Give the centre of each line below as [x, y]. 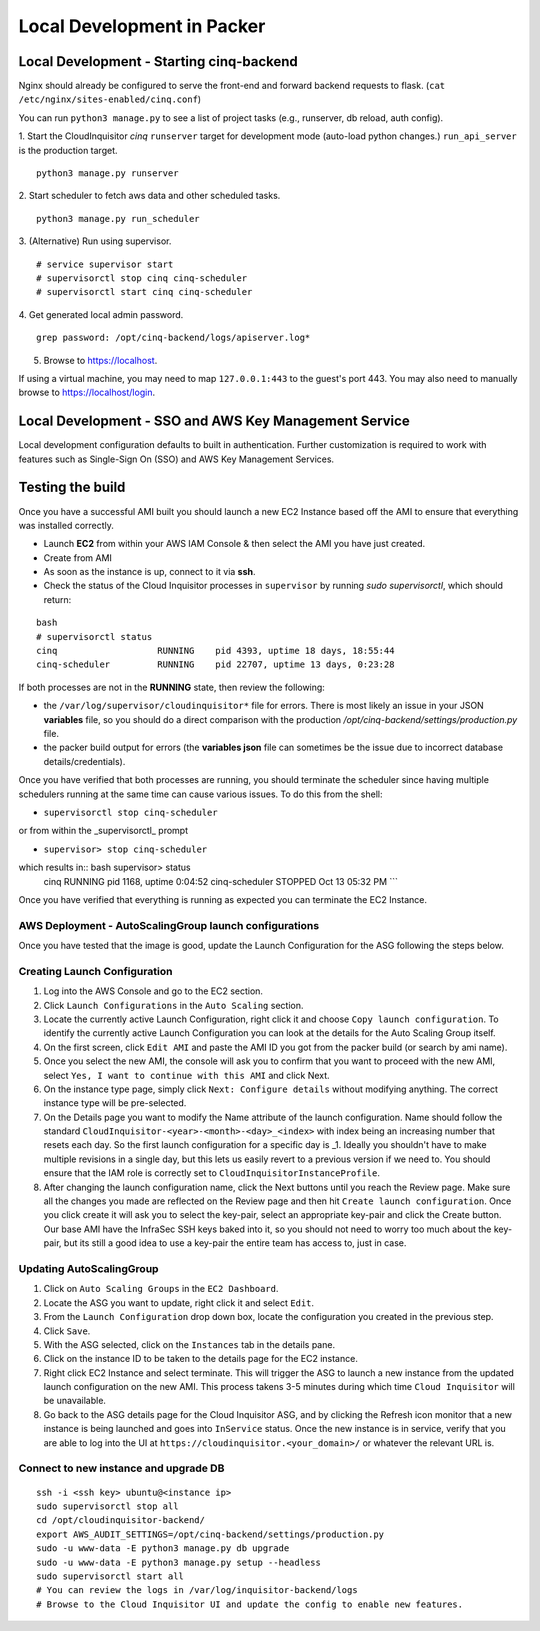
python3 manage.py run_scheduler [118, 218]
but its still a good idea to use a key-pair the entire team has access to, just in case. [235, 1243]
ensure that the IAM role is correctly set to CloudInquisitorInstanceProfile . [211, 1173]
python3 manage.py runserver [107, 173]
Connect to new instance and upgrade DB [121, 1468]
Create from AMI [77, 557]
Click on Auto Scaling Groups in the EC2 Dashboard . [161, 1289]
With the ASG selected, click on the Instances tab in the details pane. [189, 1344]
